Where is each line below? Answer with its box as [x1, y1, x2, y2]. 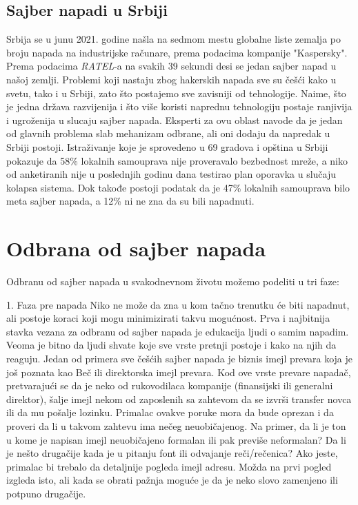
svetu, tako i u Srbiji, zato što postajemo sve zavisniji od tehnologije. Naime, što [6, 85, 346, 100]
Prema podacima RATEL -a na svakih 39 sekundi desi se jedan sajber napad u [6, 59, 337, 73]
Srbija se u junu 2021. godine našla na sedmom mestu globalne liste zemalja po [6, 32, 341, 46]
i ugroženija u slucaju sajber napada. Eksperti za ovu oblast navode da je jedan [6, 112, 343, 127]
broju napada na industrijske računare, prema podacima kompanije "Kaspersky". [6, 45, 348, 59]
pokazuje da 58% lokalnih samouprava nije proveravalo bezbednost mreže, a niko [6, 153, 348, 167]
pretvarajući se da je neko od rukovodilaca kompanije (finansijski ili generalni [6, 378, 333, 393]
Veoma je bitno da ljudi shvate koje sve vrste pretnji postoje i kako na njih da [6, 338, 337, 352]
